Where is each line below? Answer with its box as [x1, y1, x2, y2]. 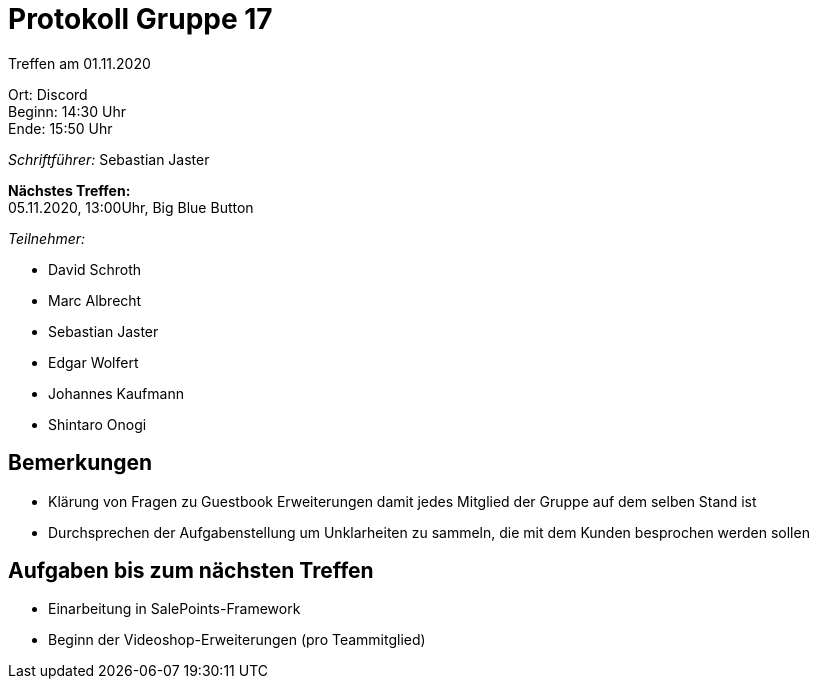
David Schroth [48, 260, 142, 278]
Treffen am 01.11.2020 [8, 54, 151, 72]
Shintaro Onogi [48, 415, 147, 433]
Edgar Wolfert [48, 353, 139, 371]
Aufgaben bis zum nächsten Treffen [8, 558, 374, 584]
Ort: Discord [8, 85, 88, 103]
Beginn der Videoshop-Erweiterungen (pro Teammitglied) [48, 631, 426, 649]
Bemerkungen [8, 450, 153, 476]
